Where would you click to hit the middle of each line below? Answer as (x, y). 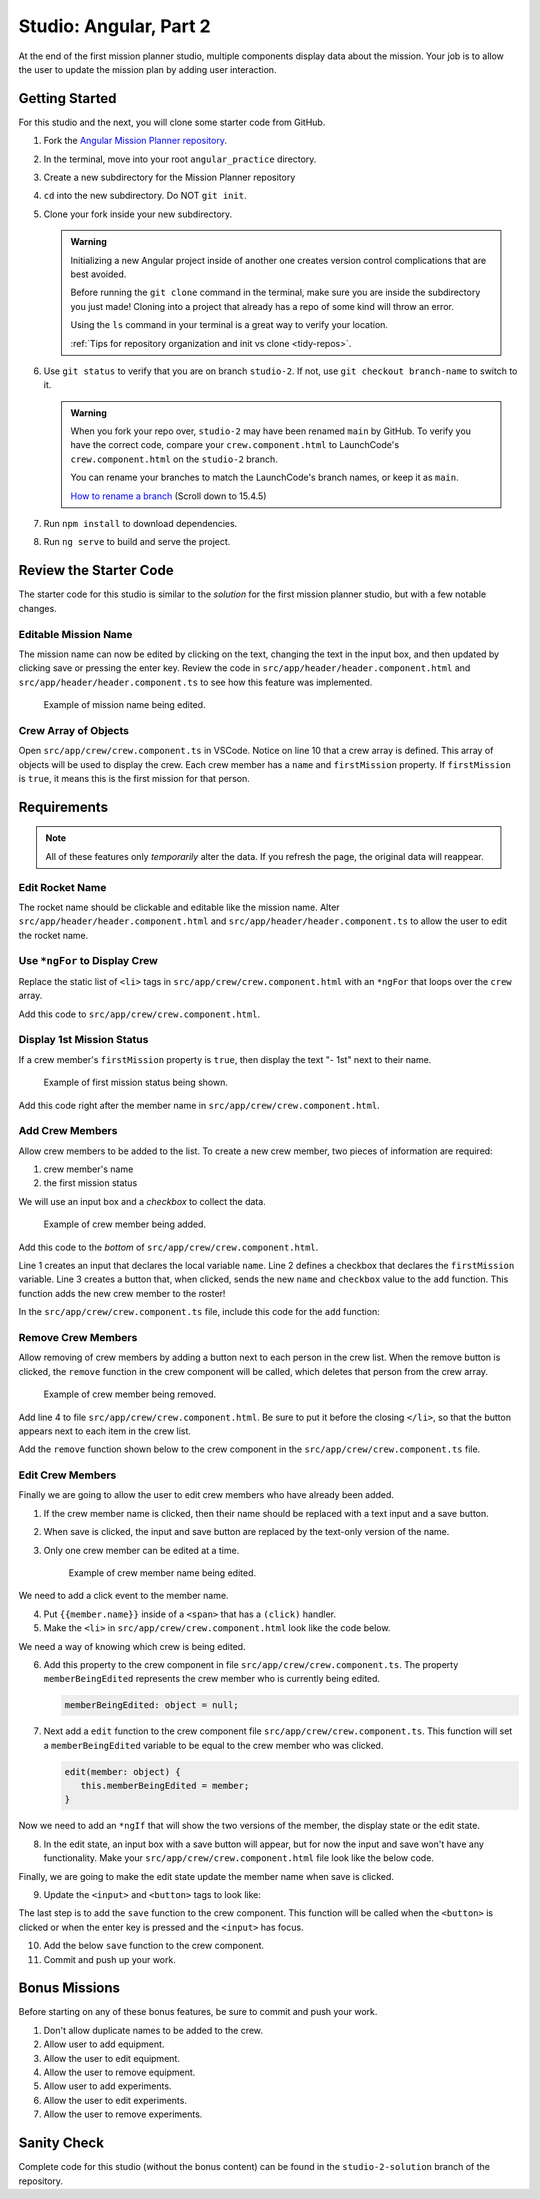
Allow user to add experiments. (107, 2086)
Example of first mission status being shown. (136, 1082)
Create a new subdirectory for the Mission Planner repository (169, 177)
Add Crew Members (68, 1131)
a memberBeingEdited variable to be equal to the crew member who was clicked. (213, 1745)
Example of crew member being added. (125, 1224)
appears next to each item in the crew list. (105, 1431)
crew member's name (88, 1169)
